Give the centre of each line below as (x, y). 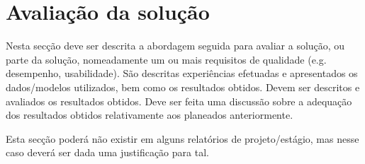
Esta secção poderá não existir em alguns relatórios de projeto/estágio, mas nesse (182, 138)
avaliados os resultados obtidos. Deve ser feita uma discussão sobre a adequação (179, 101)
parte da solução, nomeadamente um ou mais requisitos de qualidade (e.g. (166, 59)
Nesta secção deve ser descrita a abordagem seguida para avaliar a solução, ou (175, 46)
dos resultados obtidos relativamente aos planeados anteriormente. (150, 115)
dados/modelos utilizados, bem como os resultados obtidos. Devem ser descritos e (183, 87)
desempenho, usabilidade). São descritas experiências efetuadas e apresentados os (182, 73)
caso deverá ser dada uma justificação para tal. (107, 152)
